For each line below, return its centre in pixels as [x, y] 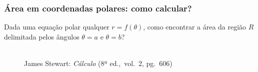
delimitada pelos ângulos [42, 36]
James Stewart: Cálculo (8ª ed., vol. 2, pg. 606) [98, 63]
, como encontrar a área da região [195, 27]
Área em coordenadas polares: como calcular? [98, 8]
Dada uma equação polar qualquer [57, 27]
